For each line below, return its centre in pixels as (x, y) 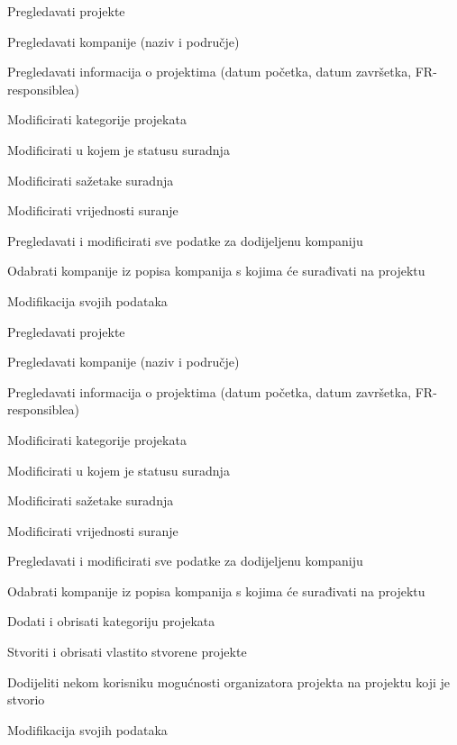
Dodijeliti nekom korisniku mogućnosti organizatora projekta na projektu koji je (229, 681)
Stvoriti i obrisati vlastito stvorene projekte (127, 652)
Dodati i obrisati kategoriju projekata (111, 621)
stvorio (26, 700)
